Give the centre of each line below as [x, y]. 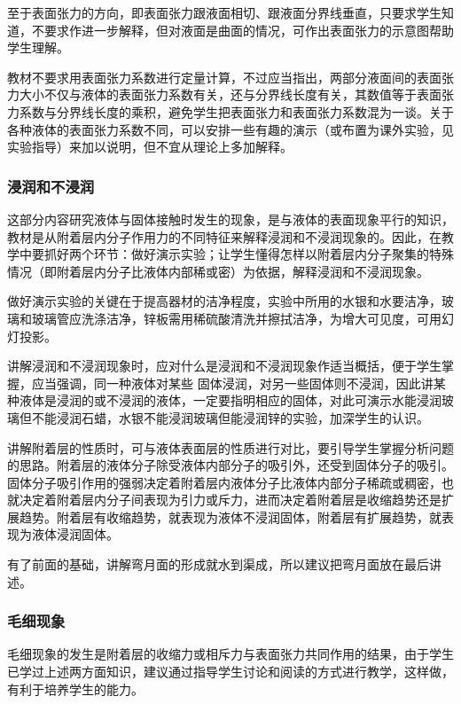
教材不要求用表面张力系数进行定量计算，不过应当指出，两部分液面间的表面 [224, 77]
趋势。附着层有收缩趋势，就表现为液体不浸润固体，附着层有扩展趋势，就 [230, 516]
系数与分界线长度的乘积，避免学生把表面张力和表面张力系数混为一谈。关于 [236, 111]
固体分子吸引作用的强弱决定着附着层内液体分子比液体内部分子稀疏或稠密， [224, 482]
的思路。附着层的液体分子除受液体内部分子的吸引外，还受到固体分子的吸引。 [230, 465]
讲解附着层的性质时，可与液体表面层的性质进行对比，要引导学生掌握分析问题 [230, 447]
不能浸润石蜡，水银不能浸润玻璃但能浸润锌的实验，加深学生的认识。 [230, 417]
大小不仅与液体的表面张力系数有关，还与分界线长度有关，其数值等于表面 [230, 94]
